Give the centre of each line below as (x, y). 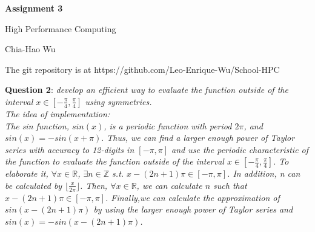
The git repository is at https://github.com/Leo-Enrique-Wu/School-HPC (142, 69)
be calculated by (34, 185)
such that (230, 185)
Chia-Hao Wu (30, 49)
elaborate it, (27, 173)
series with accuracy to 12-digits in (70, 149)
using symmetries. (118, 101)
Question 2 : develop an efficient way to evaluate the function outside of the (147, 90)
